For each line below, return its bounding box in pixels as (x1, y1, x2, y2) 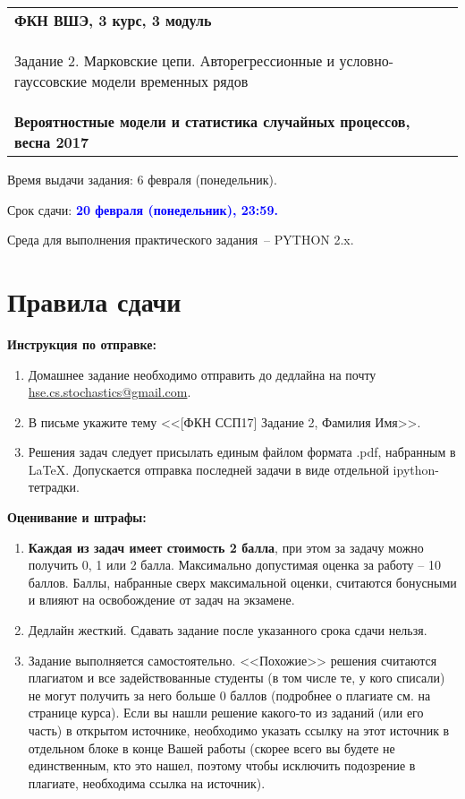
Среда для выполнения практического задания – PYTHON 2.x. (7, 230, 354, 249)
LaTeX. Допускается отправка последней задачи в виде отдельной (28, 460, 389, 478)
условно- (339, 50, 394, 71)
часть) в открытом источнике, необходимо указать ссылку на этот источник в (28, 721, 450, 739)
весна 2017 (14, 132, 89, 152)
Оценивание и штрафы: (7, 508, 147, 527)
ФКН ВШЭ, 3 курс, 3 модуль (14, 10, 212, 30)
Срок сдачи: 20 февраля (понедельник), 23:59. (7, 200, 278, 219)
